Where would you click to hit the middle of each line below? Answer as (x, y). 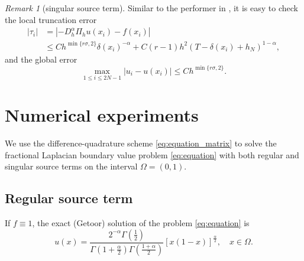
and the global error (41, 59)
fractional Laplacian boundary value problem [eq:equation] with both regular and (152, 154)
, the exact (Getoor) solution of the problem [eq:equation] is (141, 223)
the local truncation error (51, 19)
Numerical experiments (102, 115)
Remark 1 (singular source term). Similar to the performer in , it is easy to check (151, 8)
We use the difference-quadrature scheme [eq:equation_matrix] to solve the (141, 143)
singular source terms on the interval (71, 166)
